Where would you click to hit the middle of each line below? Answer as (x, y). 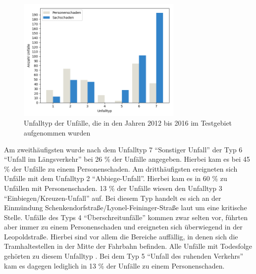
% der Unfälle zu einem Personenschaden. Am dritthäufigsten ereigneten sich (121, 168)
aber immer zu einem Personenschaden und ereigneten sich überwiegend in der (123, 227)
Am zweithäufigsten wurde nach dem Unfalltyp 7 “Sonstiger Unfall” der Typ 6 (123, 149)
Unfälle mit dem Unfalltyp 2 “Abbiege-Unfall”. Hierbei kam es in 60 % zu (116, 178)
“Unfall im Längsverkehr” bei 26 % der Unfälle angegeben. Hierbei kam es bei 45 (127, 159)
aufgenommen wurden (57, 132)
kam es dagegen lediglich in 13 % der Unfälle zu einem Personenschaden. (114, 265)
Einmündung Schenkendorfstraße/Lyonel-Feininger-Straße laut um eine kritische (126, 207)
